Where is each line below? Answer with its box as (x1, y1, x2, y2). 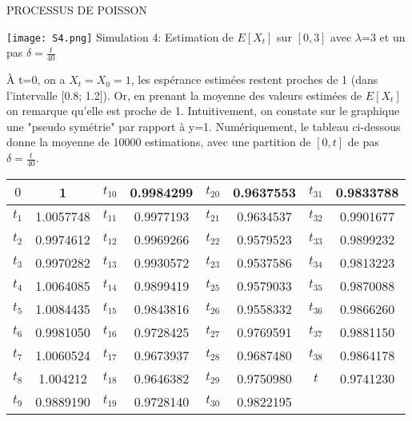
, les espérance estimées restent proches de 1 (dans (130, 71, 378, 88)
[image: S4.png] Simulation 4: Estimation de (6, 28, 234, 45)
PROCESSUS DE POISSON (6, 2, 147, 18)
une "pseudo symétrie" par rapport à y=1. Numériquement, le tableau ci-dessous (6, 117, 401, 134)
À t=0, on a (6, 71, 66, 88)
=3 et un (362, 28, 406, 45)
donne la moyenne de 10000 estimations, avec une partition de (6, 133, 311, 150)
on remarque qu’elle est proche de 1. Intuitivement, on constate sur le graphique (6, 102, 400, 119)
